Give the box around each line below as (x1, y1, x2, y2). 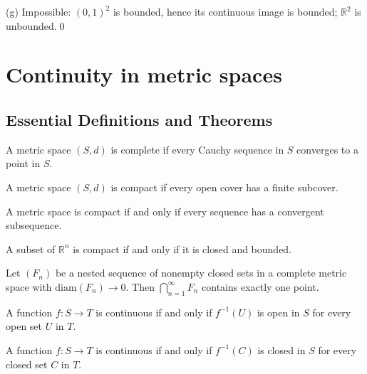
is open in (257, 304, 300, 319)
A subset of (6, 241, 56, 256)
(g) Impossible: (6, 4, 71, 18)
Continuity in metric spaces (6, 60, 282, 89)
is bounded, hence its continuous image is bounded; (113, 4, 338, 18)
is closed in (257, 342, 306, 357)
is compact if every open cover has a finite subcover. (110, 179, 338, 194)
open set (6, 319, 43, 333)
